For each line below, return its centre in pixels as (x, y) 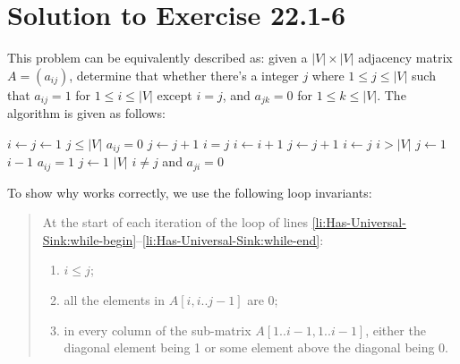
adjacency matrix (405, 58)
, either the (396, 330)
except (175, 94)
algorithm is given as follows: (86, 113)
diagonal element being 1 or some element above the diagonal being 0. (256, 347)
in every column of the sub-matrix (158, 330)
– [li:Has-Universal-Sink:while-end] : (230, 239)
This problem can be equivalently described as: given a (158, 58)
